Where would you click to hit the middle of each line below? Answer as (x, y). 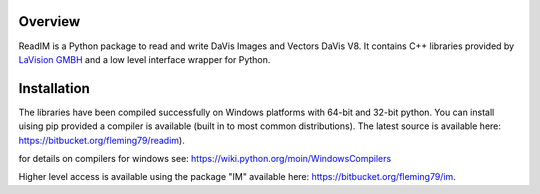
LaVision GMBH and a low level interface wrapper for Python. (144, 59)
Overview (49, 21)
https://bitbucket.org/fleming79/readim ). (101, 140)
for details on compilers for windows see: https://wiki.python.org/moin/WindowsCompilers (205, 158)
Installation (54, 88)
